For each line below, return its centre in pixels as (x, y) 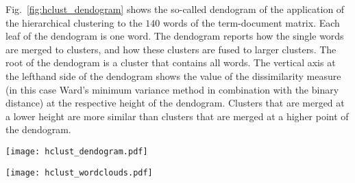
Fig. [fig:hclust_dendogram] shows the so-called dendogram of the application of (175, 9)
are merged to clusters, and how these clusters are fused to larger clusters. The (171, 49)
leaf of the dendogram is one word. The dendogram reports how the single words (175, 36)
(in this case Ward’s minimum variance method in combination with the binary (172, 89)
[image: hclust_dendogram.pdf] (77, 151)
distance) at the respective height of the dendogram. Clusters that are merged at (175, 103)
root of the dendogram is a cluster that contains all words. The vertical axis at (171, 62)
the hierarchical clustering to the (74, 22)
